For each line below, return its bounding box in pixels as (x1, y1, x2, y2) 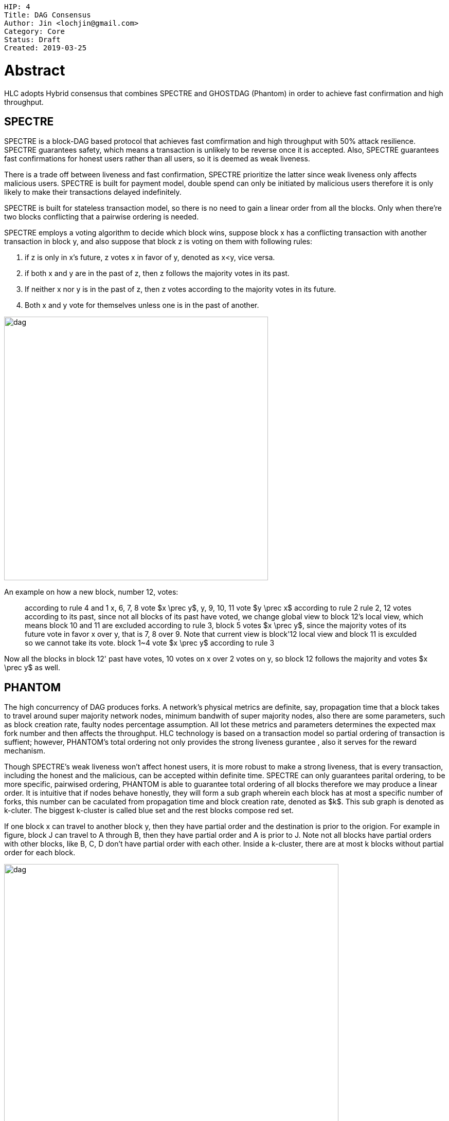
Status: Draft (4, 35, 61, 44)
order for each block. (4, 848, 76, 857)
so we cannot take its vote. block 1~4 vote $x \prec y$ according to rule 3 (25, 638, 275, 648)
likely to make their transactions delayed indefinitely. (4, 188, 182, 197)
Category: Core (4, 27, 65, 35)
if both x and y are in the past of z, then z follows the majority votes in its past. (25, 269, 290, 278)
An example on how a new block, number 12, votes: (4, 587, 178, 597)
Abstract (4, 61, 65, 79)
